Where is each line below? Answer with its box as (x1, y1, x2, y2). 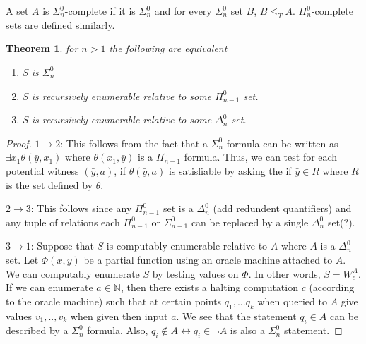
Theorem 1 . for (6, 41, 78, 56)
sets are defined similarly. (6, 17, 115, 32)
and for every (154, 4, 212, 18)
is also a (230, 323, 265, 338)
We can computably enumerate (6, 266, 140, 281)
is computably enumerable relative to (106, 238, 268, 253)
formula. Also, (87, 323, 148, 338)
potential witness (6, 163, 79, 178)
